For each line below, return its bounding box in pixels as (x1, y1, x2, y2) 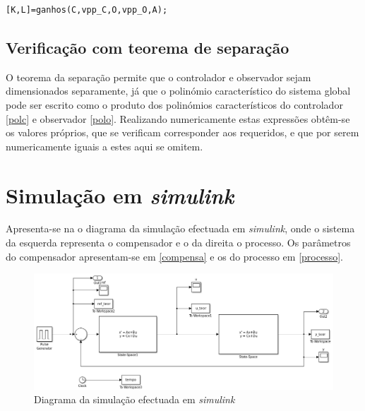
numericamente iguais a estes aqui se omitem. (6, 138, 203, 153)
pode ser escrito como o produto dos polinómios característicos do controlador (6, 97, 343, 112)
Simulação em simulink (6, 180, 234, 210)
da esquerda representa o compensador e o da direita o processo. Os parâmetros (6, 235, 351, 250)
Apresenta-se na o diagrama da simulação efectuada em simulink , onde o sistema (6, 221, 355, 236)
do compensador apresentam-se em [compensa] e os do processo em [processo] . (6, 249, 343, 263)
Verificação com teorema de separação (6, 36, 289, 58)
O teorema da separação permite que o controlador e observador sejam (6, 69, 311, 84)
